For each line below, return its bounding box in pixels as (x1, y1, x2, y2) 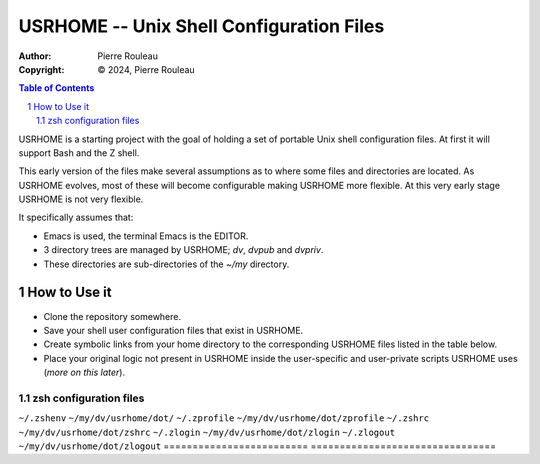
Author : (18, 50, 52, 62)
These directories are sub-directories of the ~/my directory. (43, 258, 290, 270)
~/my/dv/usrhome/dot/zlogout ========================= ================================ (18, 440, 497, 452)
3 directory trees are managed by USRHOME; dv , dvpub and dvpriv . (43, 244, 324, 256)
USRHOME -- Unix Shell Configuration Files (18, 15, 385, 37)
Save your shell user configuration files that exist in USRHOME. (43, 324, 304, 336)
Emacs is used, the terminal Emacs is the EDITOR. (43, 230, 249, 242)
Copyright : (18, 63, 65, 75)
